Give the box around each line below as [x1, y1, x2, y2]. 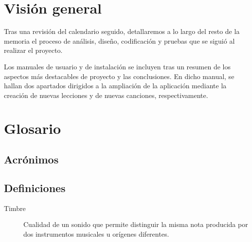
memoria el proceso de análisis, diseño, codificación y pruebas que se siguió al [4, 35, 235, 46]
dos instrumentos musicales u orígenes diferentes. [23, 228, 169, 239]
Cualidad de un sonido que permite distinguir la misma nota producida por [23, 219, 248, 229]
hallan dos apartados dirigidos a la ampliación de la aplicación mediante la [4, 81, 227, 91]
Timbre [4, 203, 26, 213]
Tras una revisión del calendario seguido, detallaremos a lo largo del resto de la [4, 26, 240, 36]
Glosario [4, 118, 61, 138]
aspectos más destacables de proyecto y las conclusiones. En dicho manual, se [4, 71, 234, 81]
